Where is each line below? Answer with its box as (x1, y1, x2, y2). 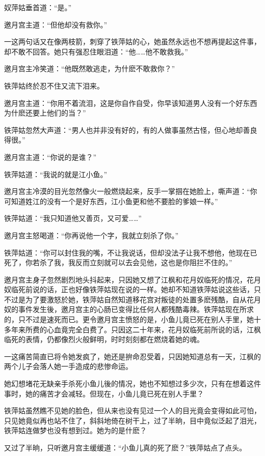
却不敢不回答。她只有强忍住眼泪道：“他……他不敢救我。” (4, 46, 188, 56)
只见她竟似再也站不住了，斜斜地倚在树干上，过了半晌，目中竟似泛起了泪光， (4, 415, 261, 425)
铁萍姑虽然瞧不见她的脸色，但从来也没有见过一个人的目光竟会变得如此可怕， (4, 405, 261, 416)
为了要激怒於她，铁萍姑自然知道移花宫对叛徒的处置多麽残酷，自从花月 (25, 294, 261, 304)
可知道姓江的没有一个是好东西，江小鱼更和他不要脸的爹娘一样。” (4, 195, 218, 206)
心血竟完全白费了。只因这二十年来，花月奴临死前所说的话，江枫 (46, 324, 261, 334)
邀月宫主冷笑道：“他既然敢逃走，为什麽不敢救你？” (4, 63, 175, 74)
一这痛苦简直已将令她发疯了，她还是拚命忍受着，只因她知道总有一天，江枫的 (4, 351, 261, 361)
